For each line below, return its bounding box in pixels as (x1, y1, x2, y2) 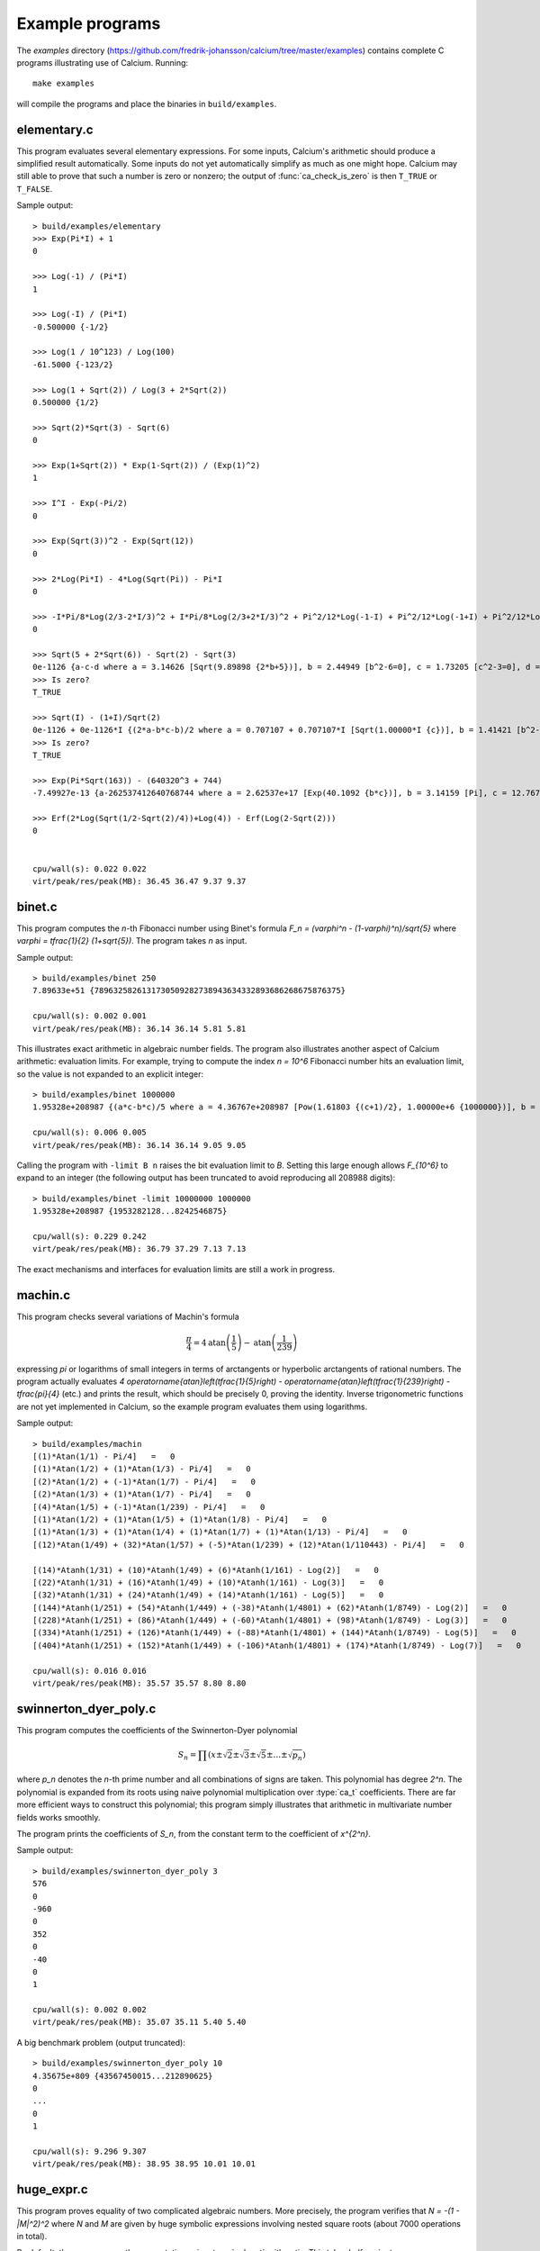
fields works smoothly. (16, 1812, 101, 1822)
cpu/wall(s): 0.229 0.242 (32, 1232, 148, 1242)
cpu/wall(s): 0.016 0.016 (32, 1666, 148, 1676)
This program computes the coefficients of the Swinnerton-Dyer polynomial (16, 1724, 298, 1735)
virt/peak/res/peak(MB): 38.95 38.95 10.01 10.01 (32, 2159, 256, 2169)
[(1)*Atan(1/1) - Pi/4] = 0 (32, 1451, 175, 1462)
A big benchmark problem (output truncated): (16, 2037, 186, 2048)
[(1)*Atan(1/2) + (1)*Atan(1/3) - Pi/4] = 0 (32, 1464, 251, 1474)
